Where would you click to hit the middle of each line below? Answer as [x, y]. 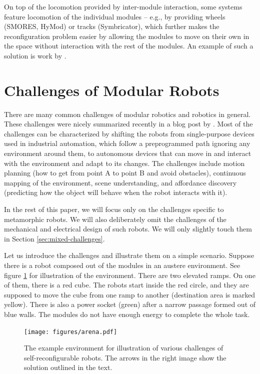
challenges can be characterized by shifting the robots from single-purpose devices [129, 133]
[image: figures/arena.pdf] [71, 332]
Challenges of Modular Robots [112, 90]
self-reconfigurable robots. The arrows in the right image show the [125, 357]
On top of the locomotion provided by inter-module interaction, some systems [123, 6]
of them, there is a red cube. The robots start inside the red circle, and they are [126, 285]
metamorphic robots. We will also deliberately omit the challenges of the [115, 219]
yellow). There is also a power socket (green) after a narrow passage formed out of [130, 304]
